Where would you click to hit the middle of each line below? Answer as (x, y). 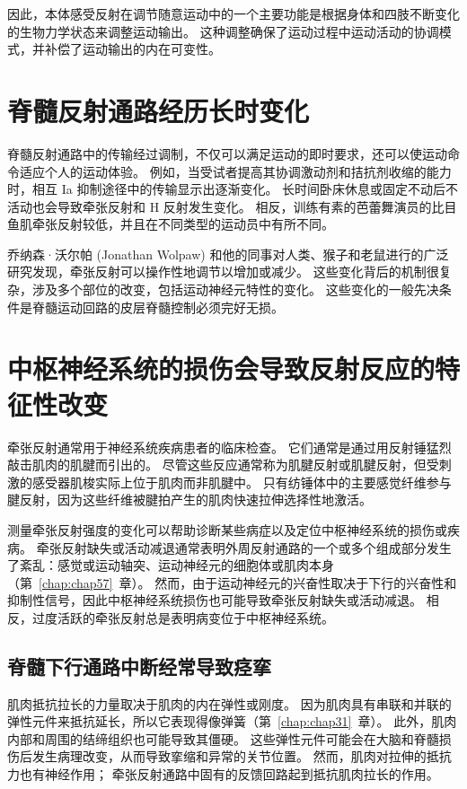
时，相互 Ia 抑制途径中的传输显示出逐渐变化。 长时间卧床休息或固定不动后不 (233, 189)
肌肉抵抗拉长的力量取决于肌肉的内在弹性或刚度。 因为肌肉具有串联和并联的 (229, 703)
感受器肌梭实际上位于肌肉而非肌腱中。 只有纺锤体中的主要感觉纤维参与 (242, 482)
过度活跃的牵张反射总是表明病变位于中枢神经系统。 (183, 617)
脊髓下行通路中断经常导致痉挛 (139, 666)
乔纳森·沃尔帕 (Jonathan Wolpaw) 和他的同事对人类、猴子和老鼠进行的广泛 (228, 254)
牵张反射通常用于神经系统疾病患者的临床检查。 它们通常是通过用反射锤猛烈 (229, 447)
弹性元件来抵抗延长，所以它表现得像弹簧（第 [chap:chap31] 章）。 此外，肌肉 (232, 721)
